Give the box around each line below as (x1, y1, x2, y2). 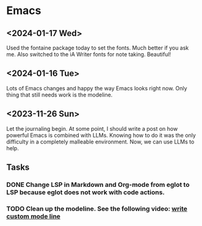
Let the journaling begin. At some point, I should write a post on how (6, 125, 178, 132)
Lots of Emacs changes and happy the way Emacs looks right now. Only (6, 84, 187, 92)
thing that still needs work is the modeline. (6, 91, 113, 98)
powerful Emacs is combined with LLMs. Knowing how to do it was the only (6, 131, 197, 139)
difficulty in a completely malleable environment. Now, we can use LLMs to (6, 138, 195, 145)
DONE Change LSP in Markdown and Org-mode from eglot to (6, 180, 190, 189)
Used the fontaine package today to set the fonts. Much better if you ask (6, 44, 189, 51)
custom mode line (6, 212, 61, 221)
